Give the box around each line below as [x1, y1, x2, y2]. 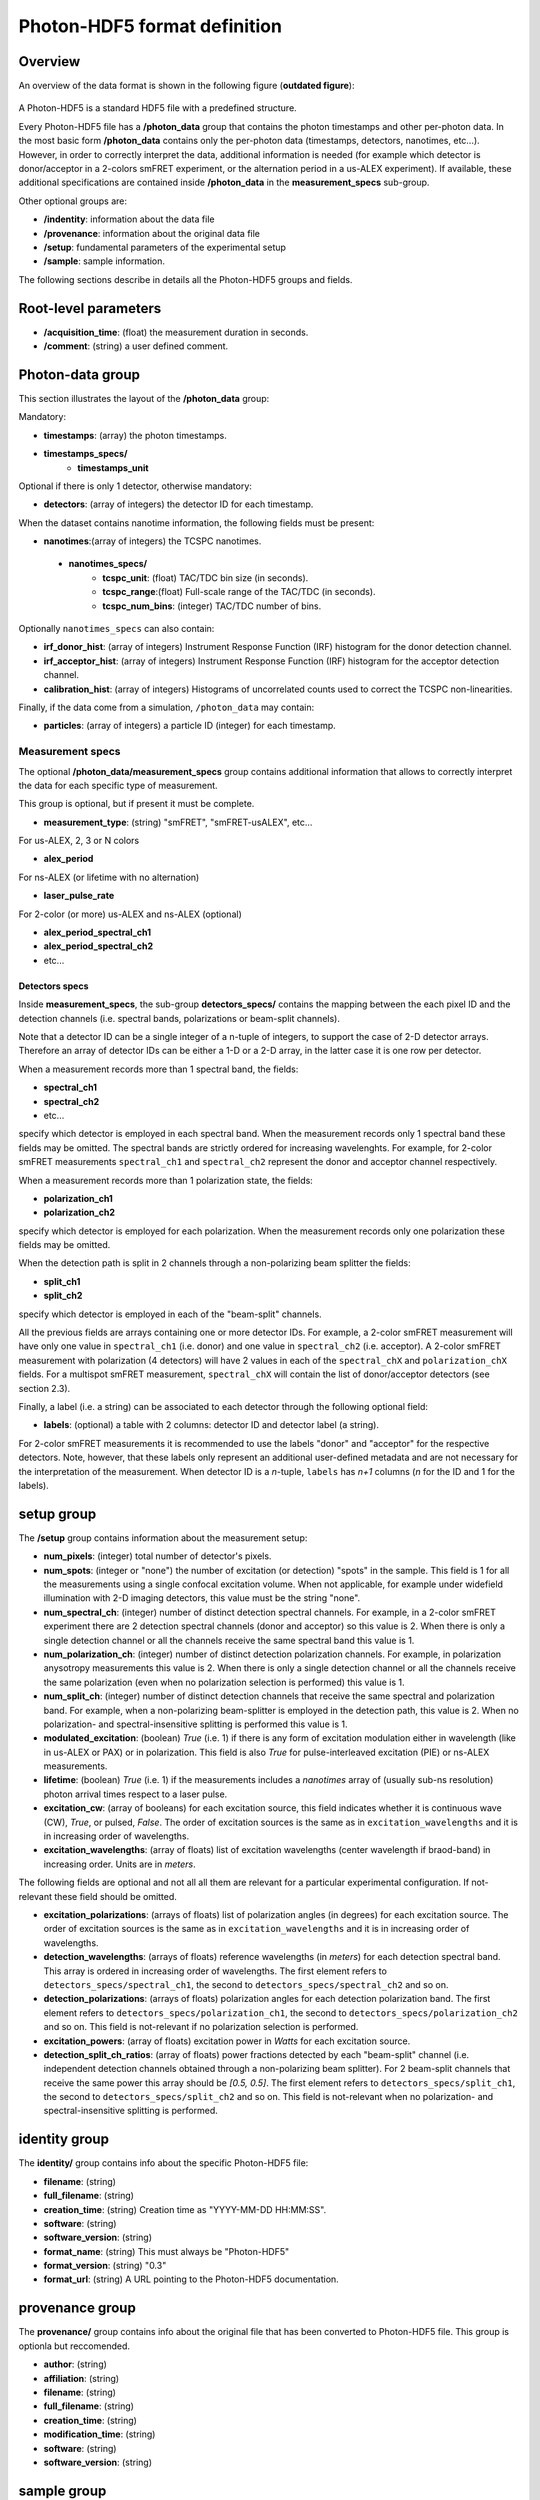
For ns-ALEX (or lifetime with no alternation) [18, 871, 200, 883]
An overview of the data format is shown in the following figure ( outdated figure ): [18, 80, 355, 92]
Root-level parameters [18, 300, 162, 317]
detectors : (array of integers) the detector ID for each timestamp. [43, 498, 314, 510]
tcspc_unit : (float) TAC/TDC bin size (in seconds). [102, 571, 309, 584]
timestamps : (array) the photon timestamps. [43, 429, 227, 441]
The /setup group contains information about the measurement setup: [18, 1531, 308, 1544]
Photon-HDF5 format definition [18, 15, 282, 37]
